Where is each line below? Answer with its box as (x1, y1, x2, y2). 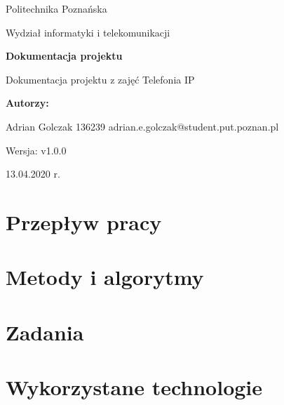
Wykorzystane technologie (6, 373, 263, 401)
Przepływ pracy (6, 207, 162, 236)
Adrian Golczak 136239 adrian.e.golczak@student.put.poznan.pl (6, 119, 279, 133)
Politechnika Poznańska (6, 1, 107, 15)
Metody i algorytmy (6, 263, 204, 291)
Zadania (6, 317, 84, 346)
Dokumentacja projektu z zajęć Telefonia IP (6, 72, 195, 86)
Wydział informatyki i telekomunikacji (6, 25, 170, 39)
